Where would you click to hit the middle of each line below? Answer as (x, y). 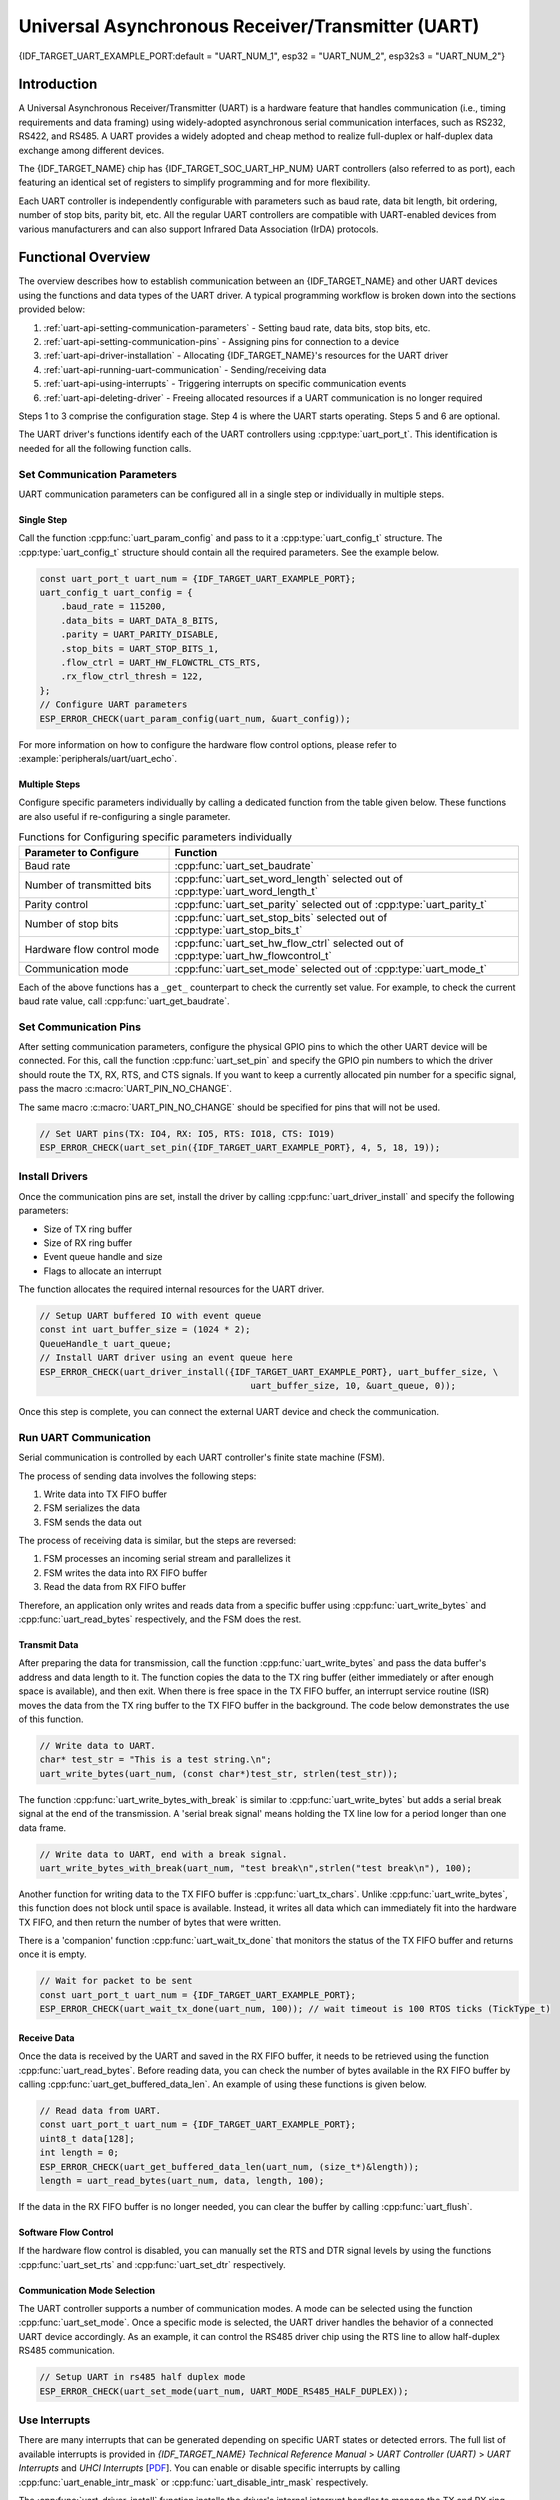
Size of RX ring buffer (88, 1242)
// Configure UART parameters (113, 704)
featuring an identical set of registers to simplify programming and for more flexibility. (194, 182)
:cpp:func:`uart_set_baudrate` (244, 865)
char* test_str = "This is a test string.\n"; (155, 1759)
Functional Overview (84, 257)
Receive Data (46, 2037)
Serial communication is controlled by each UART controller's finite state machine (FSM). (201, 1457)
